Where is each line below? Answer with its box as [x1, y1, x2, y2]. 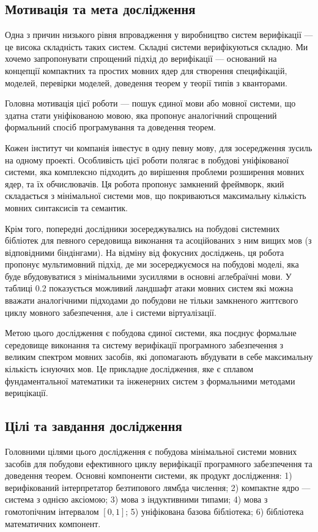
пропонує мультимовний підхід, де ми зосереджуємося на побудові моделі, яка [5, 258, 299, 271]
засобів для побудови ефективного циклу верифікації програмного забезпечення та [5, 457, 312, 470]
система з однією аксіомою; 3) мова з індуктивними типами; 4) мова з [5, 493, 268, 506]
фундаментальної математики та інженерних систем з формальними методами [5, 374, 295, 387]
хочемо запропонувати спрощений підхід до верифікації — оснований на [5, 52, 277, 65]
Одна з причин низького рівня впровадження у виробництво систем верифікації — [5, 28, 313, 41]
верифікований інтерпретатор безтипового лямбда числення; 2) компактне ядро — [5, 481, 311, 493]
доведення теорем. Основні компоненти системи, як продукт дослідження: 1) [5, 469, 292, 482]
